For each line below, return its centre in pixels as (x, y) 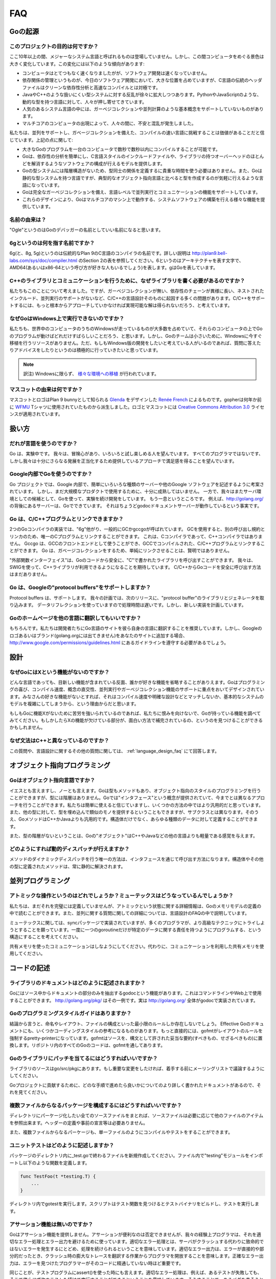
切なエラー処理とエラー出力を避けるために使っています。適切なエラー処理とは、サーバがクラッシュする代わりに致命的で (137, 1242)
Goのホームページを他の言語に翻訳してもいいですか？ (75, 618)
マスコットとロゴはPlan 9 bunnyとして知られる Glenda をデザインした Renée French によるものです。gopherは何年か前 (135, 400)
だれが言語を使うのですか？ (43, 444)
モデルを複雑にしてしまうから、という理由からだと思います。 (74, 704)
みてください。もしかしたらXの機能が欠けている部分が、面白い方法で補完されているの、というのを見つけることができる (136, 720)
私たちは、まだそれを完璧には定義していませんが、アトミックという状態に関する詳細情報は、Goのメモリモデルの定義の (135, 906)
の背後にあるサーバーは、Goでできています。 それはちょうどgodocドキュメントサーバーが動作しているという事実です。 (136, 505)
